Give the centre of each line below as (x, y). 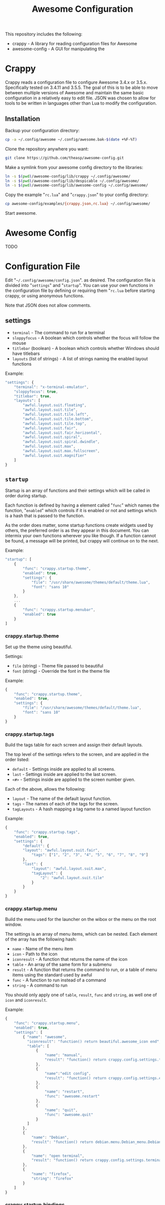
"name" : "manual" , (63, 1055)
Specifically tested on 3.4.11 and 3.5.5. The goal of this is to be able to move (82, 87)
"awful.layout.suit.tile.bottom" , (58, 419)
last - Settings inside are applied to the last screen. (64, 775)
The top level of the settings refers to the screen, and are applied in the (77, 754)
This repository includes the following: (44, 34)
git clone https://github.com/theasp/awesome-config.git (65, 158)
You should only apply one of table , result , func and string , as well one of (81, 995)
